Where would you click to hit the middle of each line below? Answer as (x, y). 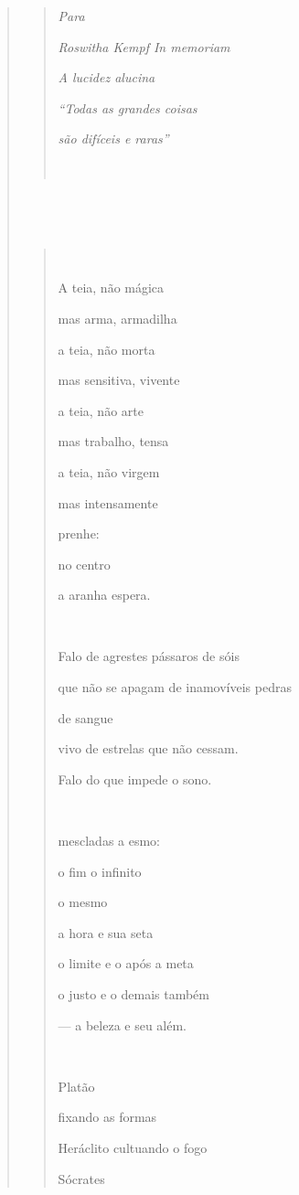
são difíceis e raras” (113, 139)
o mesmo (83, 902)
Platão (76, 1086)
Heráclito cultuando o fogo (133, 1147)
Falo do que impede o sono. (135, 779)
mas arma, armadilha (117, 318)
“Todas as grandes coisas (128, 107)
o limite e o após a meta (126, 963)
